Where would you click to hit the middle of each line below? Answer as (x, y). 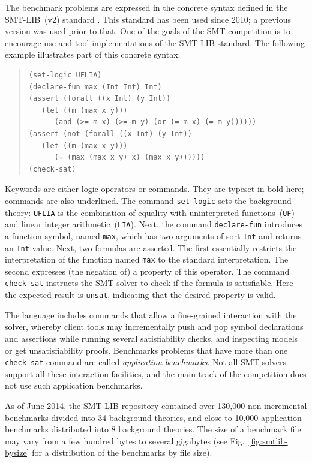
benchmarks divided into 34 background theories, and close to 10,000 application (153, 417)
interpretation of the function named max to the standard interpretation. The (147, 259)
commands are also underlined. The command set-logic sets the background (148, 200)
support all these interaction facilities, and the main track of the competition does (156, 373)
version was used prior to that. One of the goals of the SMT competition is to (148, 31)
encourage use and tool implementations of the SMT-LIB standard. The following (155, 42)
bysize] (17, 453)
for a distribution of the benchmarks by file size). (122, 453)
